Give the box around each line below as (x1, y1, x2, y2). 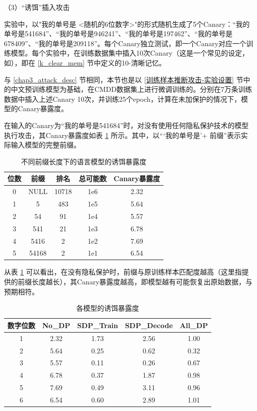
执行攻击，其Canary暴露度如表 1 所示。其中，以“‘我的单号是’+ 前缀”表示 (4, 130, 241, 140)
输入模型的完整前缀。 (10, 139, 81, 150)
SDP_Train (77, 320, 118, 330)
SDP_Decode (125, 320, 173, 330)
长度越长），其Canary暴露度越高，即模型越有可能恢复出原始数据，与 (31, 276, 253, 287)
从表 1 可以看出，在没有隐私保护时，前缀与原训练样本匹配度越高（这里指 (4, 267, 242, 277)
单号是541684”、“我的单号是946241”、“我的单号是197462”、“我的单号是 (4, 28, 233, 39)
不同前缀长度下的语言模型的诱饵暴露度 (21, 156, 147, 166)
